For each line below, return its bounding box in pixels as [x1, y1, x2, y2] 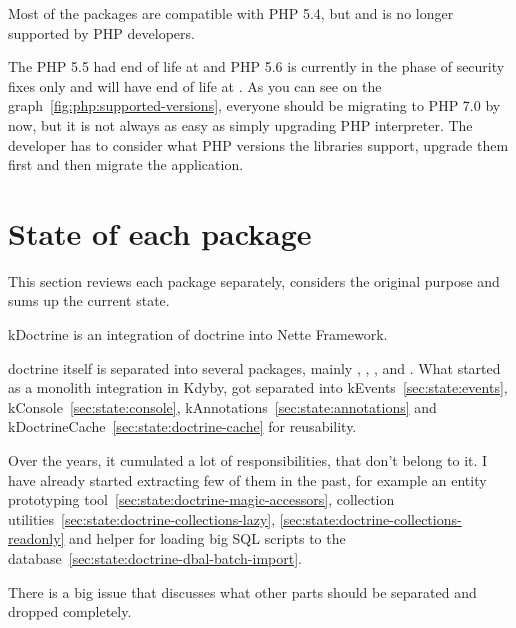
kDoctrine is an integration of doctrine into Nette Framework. [8, 324, 388, 345]
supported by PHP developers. [8, 22, 195, 43]
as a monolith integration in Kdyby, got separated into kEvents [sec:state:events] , [8, 377, 508, 398]
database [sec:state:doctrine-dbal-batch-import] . [8, 548, 302, 568]
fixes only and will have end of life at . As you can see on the [8, 75, 382, 96]
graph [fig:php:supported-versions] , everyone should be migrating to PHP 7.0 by [8, 95, 501, 116]
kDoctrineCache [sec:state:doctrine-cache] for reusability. [8, 416, 357, 437]
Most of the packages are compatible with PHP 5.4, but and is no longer [8, 3, 454, 23]
